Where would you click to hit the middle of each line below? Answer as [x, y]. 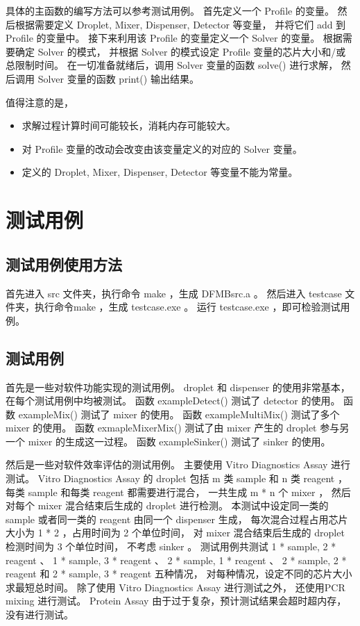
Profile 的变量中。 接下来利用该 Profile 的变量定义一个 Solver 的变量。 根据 [174, 38]
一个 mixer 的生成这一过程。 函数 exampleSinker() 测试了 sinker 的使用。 [168, 441]
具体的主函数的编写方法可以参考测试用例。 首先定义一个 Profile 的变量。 [170, 10]
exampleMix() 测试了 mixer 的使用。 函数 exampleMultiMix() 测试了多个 [179, 414]
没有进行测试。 [40, 614]
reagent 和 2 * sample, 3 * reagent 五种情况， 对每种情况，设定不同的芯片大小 [179, 574]
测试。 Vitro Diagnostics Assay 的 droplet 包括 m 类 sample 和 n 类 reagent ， [177, 478]
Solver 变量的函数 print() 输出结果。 [118, 78]
